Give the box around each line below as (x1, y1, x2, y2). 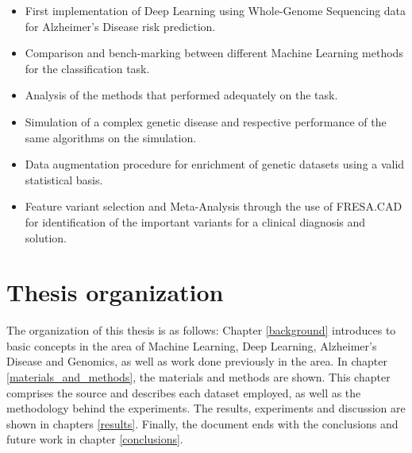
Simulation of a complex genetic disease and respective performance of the (25, 113, 387, 130)
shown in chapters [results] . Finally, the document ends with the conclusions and (6, 415, 399, 432)
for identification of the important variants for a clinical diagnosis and (25, 213, 366, 230)
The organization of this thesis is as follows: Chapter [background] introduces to (6, 322, 396, 339)
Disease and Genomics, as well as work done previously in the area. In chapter (6, 353, 387, 370)
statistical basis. (25, 171, 103, 188)
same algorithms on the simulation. (25, 129, 197, 145)
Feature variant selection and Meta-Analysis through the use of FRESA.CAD (25, 198, 402, 215)
